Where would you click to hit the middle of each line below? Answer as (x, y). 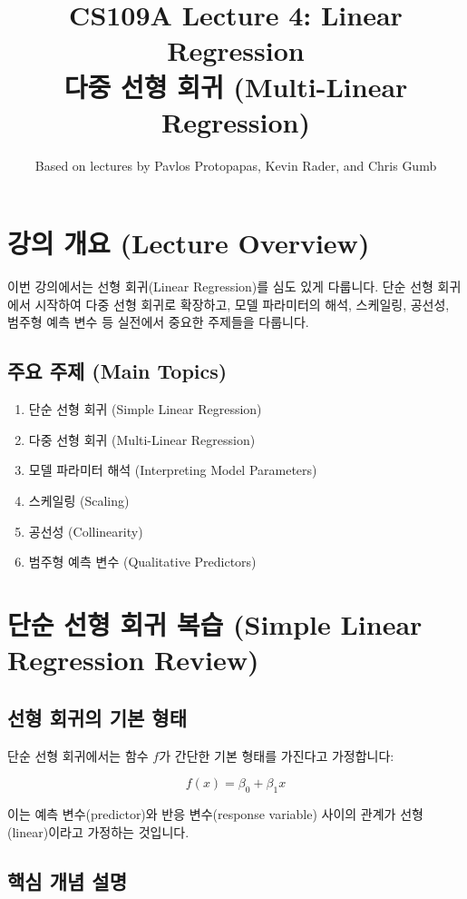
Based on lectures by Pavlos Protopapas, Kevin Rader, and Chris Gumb (236, 165)
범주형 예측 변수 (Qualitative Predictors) (142, 562)
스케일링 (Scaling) (79, 500)
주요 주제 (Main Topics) (117, 371)
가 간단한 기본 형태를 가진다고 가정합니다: (277, 755)
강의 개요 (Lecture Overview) (189, 243)
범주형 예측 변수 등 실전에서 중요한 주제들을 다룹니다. (158, 322)
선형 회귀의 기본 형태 (97, 717)
